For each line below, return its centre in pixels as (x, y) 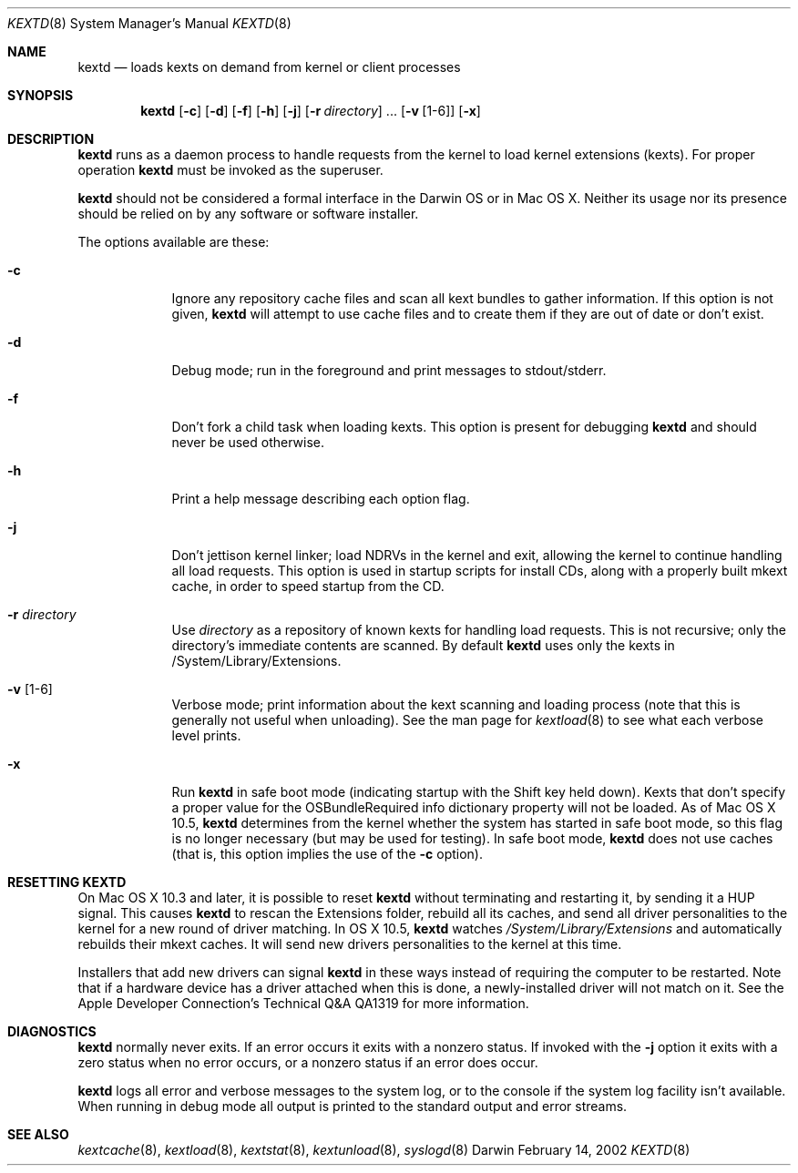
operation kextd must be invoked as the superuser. (230, 170)
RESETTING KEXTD (67, 882)
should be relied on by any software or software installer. (248, 214)
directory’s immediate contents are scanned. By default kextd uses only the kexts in (423, 645)
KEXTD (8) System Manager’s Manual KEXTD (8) (149, 23)
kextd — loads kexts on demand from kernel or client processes (269, 67)
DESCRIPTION (51, 139)
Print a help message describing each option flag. (321, 499)
